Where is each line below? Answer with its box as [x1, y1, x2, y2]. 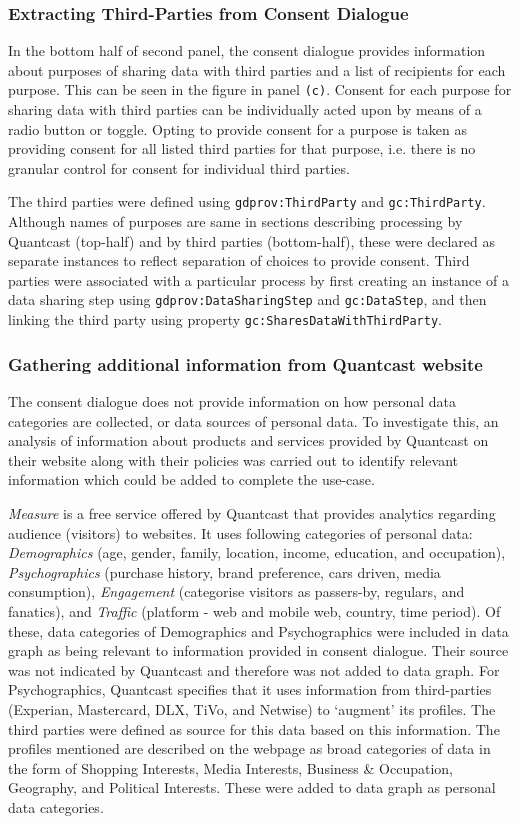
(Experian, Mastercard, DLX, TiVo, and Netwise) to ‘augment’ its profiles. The [8, 698, 496, 719]
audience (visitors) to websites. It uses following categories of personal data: [8, 522, 473, 543]
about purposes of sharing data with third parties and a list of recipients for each [8, 59, 506, 80]
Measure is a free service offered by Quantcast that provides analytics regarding [8, 502, 496, 523]
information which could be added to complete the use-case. [8, 469, 375, 490]
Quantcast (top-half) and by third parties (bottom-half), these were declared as [8, 230, 495, 251]
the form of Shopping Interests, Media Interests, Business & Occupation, [8, 757, 453, 778]
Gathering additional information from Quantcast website [8, 351, 483, 376]
